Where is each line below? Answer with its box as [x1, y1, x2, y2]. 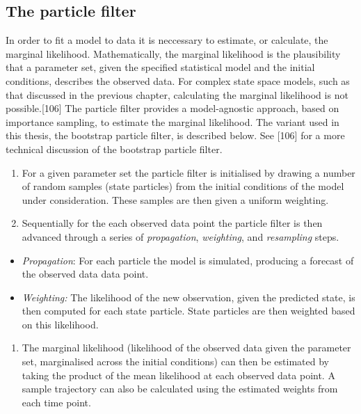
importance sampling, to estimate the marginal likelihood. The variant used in [6, 114, 339, 129]
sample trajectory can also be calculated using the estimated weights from [22, 381, 338, 396]
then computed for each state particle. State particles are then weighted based [22, 303, 355, 318]
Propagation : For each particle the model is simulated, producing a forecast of [22, 253, 354, 267]
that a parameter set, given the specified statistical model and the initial [6, 60, 315, 74]
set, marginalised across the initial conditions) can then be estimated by [22, 354, 329, 369]
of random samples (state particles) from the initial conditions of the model [22, 179, 344, 193]
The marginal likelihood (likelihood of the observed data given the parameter [22, 340, 351, 355]
